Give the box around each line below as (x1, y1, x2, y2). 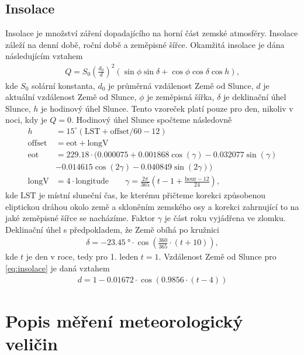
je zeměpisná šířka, (147, 91, 215, 103)
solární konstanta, (32, 79, 95, 91)
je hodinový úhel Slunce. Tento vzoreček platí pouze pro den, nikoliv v (40, 102, 293, 114)
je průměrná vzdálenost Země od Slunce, (108, 79, 254, 91)
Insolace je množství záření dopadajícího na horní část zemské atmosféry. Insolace (5, 27, 298, 39)
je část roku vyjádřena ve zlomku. (164, 212, 286, 224)
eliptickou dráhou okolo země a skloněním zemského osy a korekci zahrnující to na (5, 200, 299, 212)
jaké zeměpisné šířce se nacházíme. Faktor (5, 212, 155, 224)
